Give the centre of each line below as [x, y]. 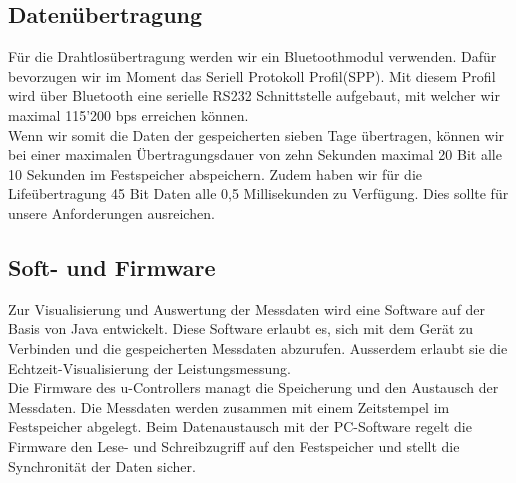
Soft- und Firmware [112, 266]
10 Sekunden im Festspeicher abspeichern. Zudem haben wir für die [215, 173]
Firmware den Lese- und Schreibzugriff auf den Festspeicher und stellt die [234, 445]
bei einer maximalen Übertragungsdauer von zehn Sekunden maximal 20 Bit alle [255, 154]
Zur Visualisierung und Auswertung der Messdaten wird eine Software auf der [247, 308]
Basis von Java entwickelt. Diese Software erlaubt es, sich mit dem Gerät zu [241, 328]
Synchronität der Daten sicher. [102, 465]
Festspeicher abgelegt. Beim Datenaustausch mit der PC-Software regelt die [240, 426]
